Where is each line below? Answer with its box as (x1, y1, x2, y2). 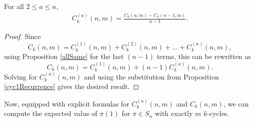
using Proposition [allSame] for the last (4, 51, 124, 61)
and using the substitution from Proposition (84, 71, 219, 81)
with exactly (154, 108, 193, 118)
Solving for (4, 71, 37, 81)
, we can (223, 98, 249, 108)
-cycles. (207, 108, 229, 118)
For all (4, 1, 24, 11)
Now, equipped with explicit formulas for (4, 98, 129, 108)
